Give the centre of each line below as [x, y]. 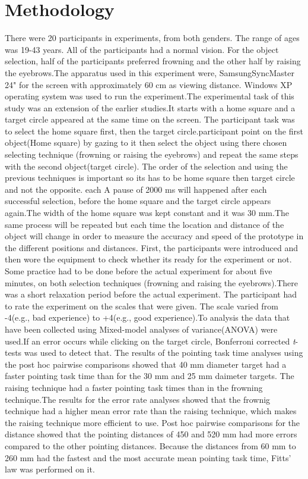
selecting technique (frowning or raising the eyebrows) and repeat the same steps [152, 154]
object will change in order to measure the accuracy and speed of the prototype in [154, 236]
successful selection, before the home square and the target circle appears [138, 201]
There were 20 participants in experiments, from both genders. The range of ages [152, 38]
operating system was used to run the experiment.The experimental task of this [150, 96]
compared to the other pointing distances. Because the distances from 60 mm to [150, 445]
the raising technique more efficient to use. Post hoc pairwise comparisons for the [153, 422]
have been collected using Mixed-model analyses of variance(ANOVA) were [141, 329]
